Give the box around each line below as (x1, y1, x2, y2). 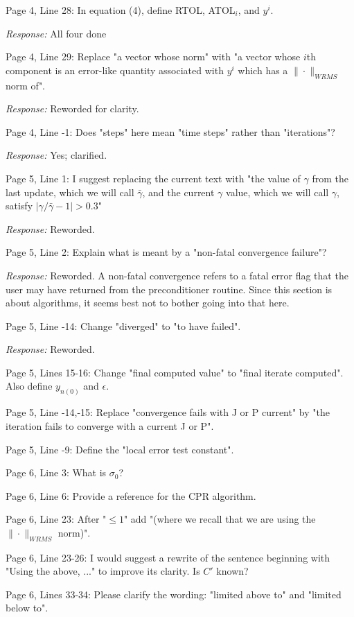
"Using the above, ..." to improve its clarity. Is (6, 564, 200, 578)
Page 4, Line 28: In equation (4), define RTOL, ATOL (6, 3, 236, 17)
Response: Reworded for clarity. (6, 101, 139, 116)
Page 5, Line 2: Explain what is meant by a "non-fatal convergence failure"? (6, 245, 327, 259)
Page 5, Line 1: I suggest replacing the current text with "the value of (6, 171, 301, 185)
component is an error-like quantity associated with (6, 62, 224, 77)
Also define (6, 379, 53, 393)
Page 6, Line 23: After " (6, 512, 107, 526)
